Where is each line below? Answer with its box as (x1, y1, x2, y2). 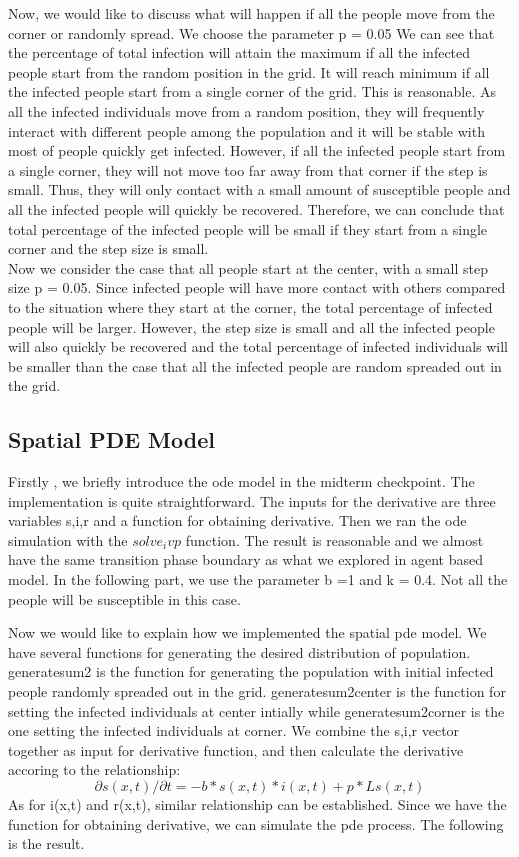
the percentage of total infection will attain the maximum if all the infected (8, 42, 471, 63)
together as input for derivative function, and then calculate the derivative (8, 739, 464, 760)
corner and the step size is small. (8, 238, 209, 259)
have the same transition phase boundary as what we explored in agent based (8, 549, 483, 570)
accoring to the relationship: (8, 759, 181, 780)
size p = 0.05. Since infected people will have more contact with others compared (8, 277, 506, 298)
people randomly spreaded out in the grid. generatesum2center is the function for (8, 681, 506, 702)
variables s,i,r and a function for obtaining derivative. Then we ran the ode (8, 510, 467, 531)
